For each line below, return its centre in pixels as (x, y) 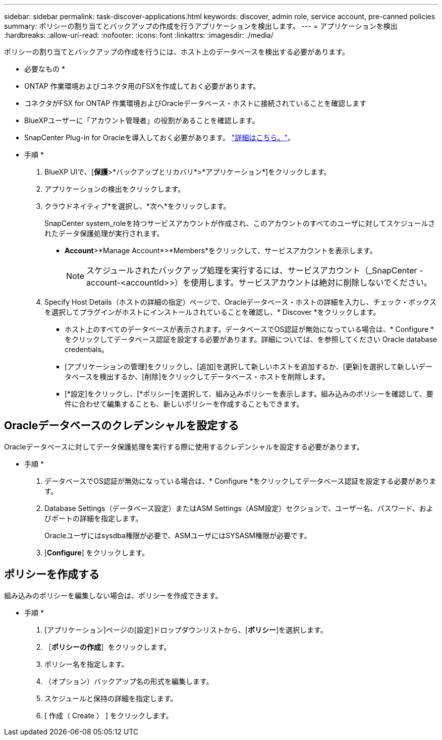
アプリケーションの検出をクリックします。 (115, 189)
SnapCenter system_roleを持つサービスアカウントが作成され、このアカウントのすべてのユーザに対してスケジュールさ (240, 223)
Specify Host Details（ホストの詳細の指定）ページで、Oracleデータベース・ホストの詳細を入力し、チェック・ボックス (240, 302)
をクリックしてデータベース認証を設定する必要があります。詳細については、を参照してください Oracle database (251, 339)
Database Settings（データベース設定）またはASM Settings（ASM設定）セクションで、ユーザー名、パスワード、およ (239, 508)
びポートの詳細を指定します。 (94, 518)
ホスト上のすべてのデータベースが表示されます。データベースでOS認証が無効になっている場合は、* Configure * (250, 329)
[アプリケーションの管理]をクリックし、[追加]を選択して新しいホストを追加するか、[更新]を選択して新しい (242, 366)
